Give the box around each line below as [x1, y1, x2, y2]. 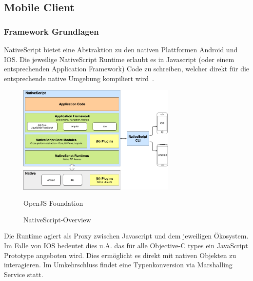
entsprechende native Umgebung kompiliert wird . [4, 73, 154, 83]
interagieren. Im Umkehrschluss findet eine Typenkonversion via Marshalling [4, 259, 233, 270]
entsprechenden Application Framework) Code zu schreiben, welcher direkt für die [4, 64, 250, 74]
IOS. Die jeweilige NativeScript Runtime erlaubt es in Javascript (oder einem [4, 54, 234, 64]
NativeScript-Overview [23, 214, 91, 224]
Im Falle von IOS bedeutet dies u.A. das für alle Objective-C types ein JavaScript [4, 240, 248, 250]
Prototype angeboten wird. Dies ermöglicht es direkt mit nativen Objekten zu [4, 250, 236, 260]
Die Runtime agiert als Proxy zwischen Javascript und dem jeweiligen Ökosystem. [4, 231, 249, 241]
